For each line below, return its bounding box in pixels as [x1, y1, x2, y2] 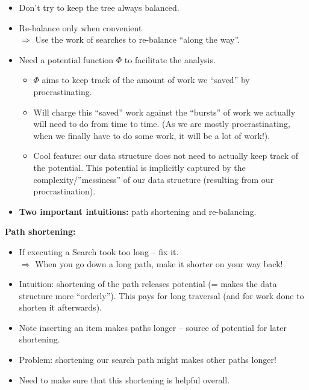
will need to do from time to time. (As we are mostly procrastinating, [33, 117, 290, 130]
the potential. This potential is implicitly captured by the [33, 161, 246, 173]
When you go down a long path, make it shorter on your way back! [35, 257, 283, 270]
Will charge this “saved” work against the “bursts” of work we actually [33, 105, 296, 118]
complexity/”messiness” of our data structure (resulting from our [33, 173, 274, 185]
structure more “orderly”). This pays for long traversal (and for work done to [19, 289, 304, 302]
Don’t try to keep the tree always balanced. [19, 1, 179, 13]
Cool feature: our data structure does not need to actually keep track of [33, 149, 298, 162]
